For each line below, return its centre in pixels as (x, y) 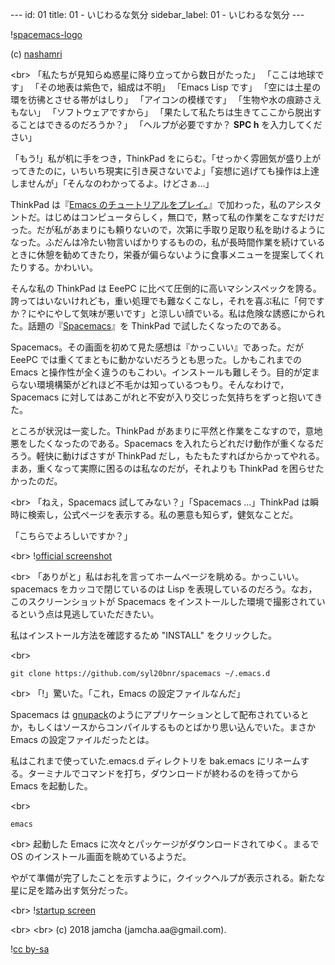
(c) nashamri (36, 54)
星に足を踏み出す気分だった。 (71, 890)
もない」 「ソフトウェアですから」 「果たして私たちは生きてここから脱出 (161, 112)
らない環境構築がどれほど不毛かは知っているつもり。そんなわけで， (150, 384)
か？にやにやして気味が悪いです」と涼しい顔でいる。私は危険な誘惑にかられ (168, 313)
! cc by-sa (30, 949)
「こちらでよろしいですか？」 (71, 536)
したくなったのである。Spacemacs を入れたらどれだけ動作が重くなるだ (176, 443)
